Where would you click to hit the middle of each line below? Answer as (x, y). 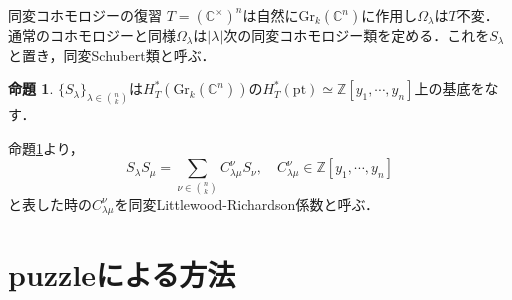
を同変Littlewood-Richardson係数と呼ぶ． (247, 203)
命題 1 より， (46, 147)
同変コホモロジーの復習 (85, 15)
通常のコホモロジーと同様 (92, 35)
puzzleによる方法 (122, 274)
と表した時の (50, 203)
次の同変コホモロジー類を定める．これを (356, 35)
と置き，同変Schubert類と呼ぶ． (112, 54)
